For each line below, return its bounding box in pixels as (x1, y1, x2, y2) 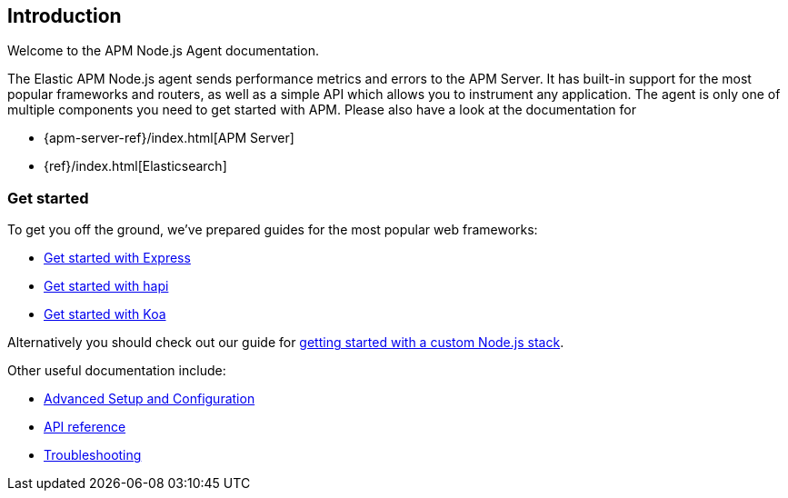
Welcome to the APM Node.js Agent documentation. (7, 43, 320, 59)
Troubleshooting (44, 447, 142, 463)
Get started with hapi (44, 278, 169, 294)
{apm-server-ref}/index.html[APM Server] (44, 130, 294, 146)
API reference (44, 419, 126, 435)
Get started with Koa (44, 306, 166, 323)
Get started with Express (44, 250, 191, 266)
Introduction (7, 5, 122, 27)
